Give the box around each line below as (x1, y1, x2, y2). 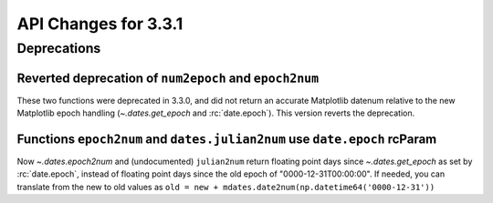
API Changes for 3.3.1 (16, 14, 184, 34)
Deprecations (16, 40, 101, 56)
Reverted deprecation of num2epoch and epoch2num (16, 70, 320, 86)
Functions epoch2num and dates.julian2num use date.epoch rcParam (16, 131, 437, 147)
